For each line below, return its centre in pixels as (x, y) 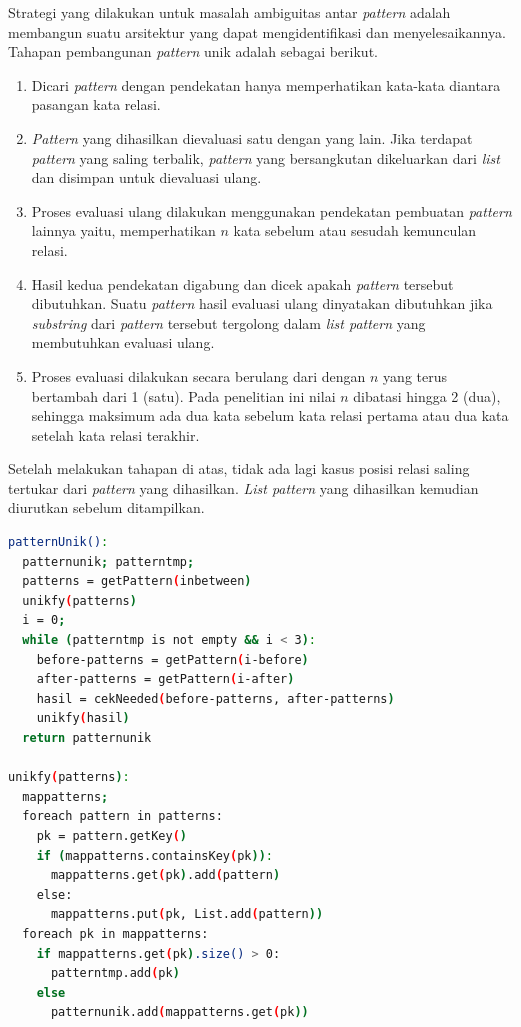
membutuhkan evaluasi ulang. (123, 342)
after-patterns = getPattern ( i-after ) (165, 679)
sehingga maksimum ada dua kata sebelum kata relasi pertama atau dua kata (270, 415)
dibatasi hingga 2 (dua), (427, 395)
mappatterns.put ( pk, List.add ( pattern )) (187, 914)
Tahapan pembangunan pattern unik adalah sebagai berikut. (193, 51)
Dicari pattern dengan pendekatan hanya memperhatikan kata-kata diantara (266, 84)
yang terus (415, 375)
